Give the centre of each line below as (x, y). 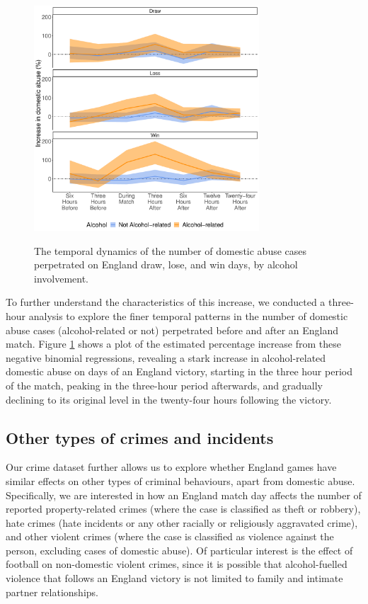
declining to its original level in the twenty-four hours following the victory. (169, 399)
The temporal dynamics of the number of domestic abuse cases (171, 250)
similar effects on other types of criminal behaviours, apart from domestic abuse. (180, 480)
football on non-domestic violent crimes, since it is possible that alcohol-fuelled (177, 564)
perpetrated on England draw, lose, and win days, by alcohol (166, 264)
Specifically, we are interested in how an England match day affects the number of (184, 495)
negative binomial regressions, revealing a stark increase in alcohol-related (166, 357)
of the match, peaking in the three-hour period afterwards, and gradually (164, 385)
